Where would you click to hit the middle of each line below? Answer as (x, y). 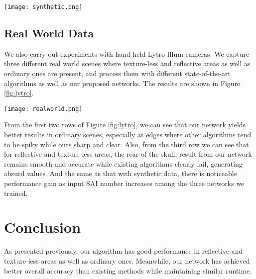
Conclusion (43, 227)
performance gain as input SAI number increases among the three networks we (124, 183)
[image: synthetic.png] (43, 7)
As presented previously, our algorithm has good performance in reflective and (124, 251)
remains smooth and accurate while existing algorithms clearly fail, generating (123, 163)
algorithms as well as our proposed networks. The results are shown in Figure (122, 83)
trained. (16, 193)
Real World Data (49, 33)
